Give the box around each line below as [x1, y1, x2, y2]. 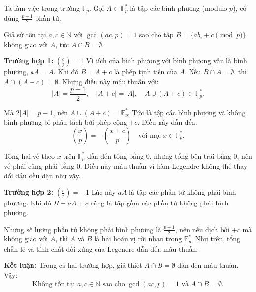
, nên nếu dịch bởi [175, 224, 230, 234]
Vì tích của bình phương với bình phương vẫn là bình [86, 56, 247, 66]
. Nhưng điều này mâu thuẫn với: [58, 76, 159, 87]
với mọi [138, 132, 161, 139]
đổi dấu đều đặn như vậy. [4, 170, 81, 180]
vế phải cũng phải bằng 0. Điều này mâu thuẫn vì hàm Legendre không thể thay [4, 161, 248, 171]
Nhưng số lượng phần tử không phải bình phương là [4, 224, 161, 234]
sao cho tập [139, 29, 174, 40]
